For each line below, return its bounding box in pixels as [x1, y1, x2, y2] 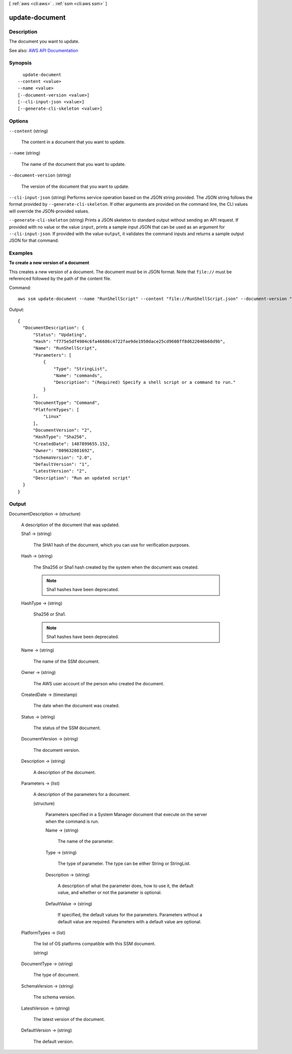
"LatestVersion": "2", [33, 468, 87, 474]
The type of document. [33, 972, 80, 978]
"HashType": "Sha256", [33, 434, 87, 440]
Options [9, 118, 29, 124]
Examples [9, 250, 33, 257]
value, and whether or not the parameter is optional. [57, 890, 162, 895]
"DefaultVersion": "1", [33, 461, 90, 467]
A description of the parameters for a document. [33, 792, 131, 797]
